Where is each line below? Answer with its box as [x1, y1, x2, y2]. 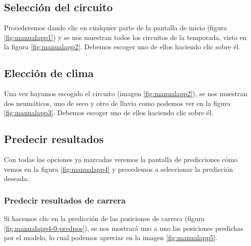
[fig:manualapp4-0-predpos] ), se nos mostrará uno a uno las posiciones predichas [4, 223, 244, 233]
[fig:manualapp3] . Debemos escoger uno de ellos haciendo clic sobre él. [4, 107, 213, 118]
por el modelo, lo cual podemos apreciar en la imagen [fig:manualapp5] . [4, 232, 217, 243]
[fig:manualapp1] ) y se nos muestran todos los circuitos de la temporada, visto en [4, 32, 247, 42]
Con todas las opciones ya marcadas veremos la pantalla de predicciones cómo [4, 154, 238, 164]
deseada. [4, 173, 29, 184]
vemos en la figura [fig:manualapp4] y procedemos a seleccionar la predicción [4, 164, 233, 174]
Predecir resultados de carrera [4, 194, 126, 206]
